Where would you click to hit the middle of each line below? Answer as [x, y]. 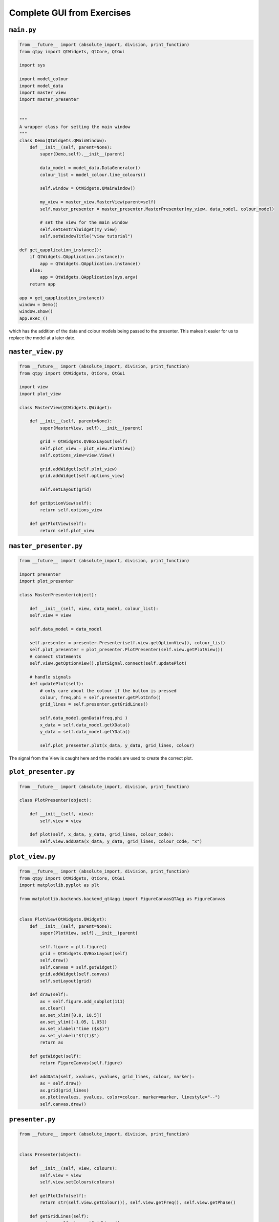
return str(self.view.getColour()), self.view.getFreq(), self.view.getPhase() [138, 1203]
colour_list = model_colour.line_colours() [93, 175]
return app [43, 284]
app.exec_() [34, 318]
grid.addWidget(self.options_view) [83, 476]
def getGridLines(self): [59, 1216]
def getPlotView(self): [58, 524]
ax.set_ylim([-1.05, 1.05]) [74, 1022]
